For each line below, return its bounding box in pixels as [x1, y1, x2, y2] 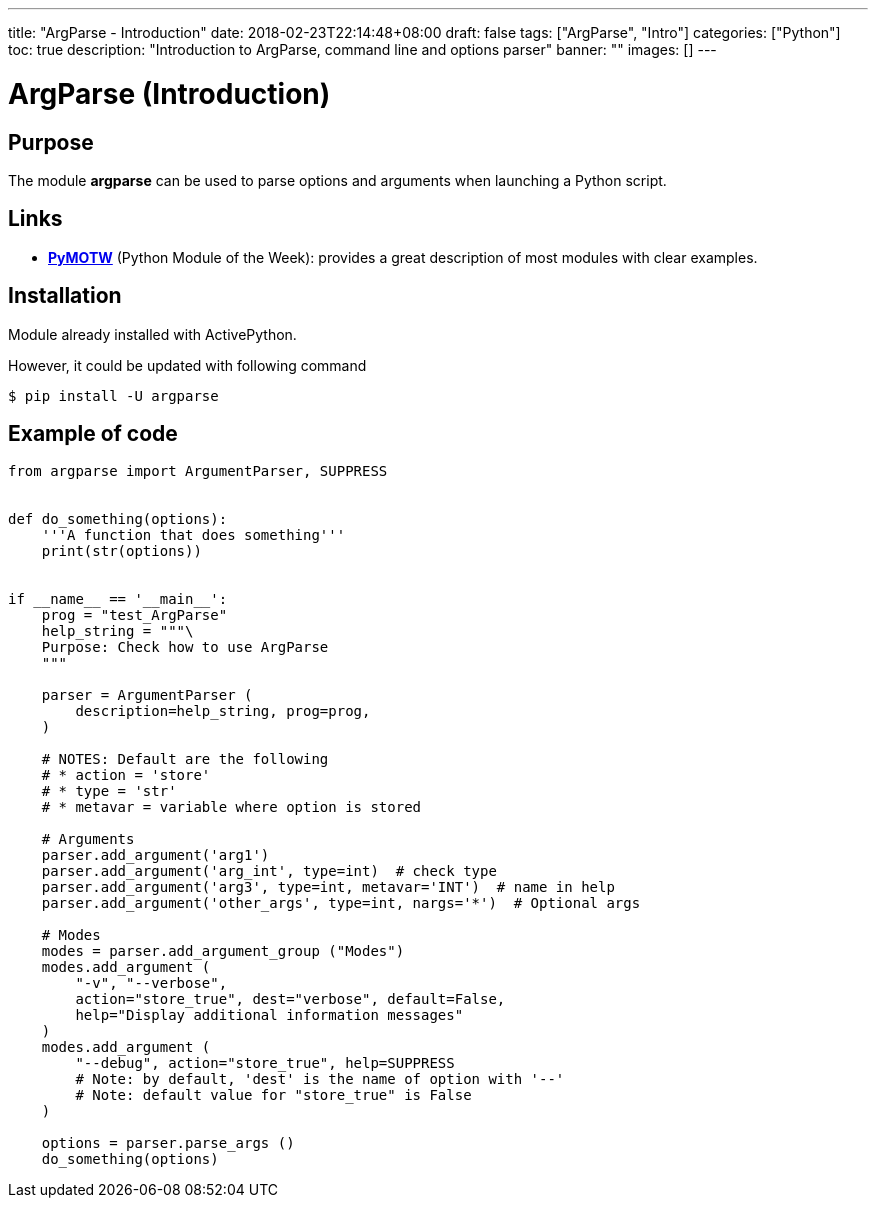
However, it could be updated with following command [8, 356, 367, 374]
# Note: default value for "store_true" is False [75, 1087, 472, 1104]
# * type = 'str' [41, 783, 177, 800]
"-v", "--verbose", [75, 975, 228, 992]
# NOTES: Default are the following [41, 751, 329, 768]
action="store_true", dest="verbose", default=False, [75, 991, 506, 1008]
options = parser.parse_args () [41, 1135, 295, 1152]
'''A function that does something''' [41, 527, 346, 544]
